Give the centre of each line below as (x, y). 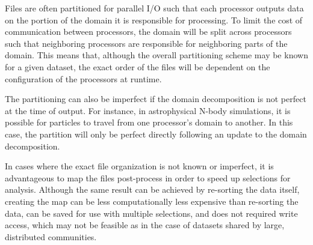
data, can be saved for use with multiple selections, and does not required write (151, 213)
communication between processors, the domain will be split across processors (148, 32)
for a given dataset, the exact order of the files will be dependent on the (138, 66)
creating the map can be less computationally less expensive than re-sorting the (152, 201)
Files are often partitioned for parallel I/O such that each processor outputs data (154, 8)
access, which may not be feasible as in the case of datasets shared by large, (145, 225)
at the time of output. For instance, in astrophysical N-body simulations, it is (148, 110)
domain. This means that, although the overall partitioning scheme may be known (156, 55)
